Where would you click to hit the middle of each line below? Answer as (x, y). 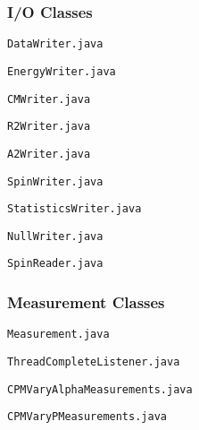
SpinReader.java (55, 264)
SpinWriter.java (55, 181)
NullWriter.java (55, 236)
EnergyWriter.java (62, 71)
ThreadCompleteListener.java (94, 362)
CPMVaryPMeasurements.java (87, 417)
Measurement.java (58, 335)
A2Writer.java (49, 154)
